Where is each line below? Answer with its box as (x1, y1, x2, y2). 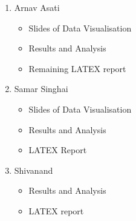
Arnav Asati (14, 1, 60, 13)
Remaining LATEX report (28, 62, 126, 74)
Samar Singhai (14, 82, 68, 95)
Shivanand (14, 163, 53, 176)
